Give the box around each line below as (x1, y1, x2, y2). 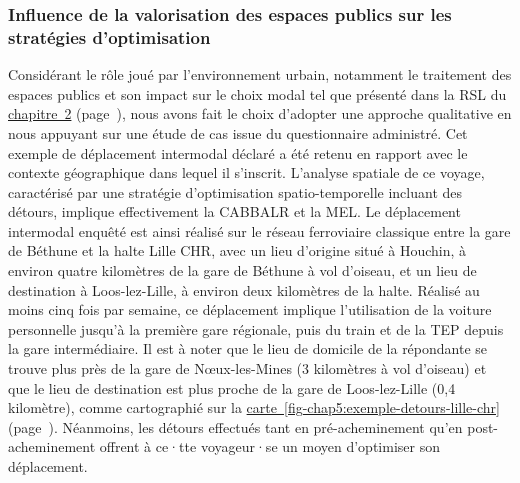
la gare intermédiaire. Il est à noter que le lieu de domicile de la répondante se (8, 338, 488, 359)
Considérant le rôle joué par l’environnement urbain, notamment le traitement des (8, 64, 512, 85)
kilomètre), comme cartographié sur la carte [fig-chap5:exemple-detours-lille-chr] (8, 397, 500, 418)
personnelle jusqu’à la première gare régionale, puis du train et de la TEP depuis (8, 318, 504, 339)
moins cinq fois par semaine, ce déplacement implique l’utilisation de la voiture (8, 299, 492, 320)
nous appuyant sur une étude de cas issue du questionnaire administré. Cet (8, 122, 468, 143)
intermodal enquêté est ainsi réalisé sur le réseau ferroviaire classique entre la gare (8, 220, 511, 241)
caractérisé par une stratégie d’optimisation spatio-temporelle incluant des (8, 181, 463, 202)
